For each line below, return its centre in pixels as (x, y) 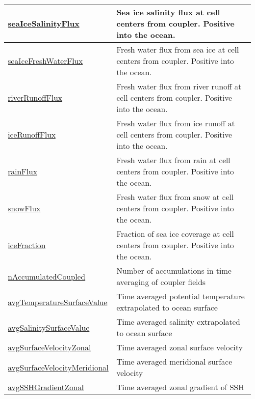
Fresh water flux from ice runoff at (176, 123)
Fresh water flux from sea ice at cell (178, 49)
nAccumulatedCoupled (47, 276)
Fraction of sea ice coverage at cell (175, 234)
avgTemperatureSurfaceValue (58, 302)
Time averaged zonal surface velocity (179, 347)
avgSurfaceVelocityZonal (50, 347)
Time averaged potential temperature (180, 296)
